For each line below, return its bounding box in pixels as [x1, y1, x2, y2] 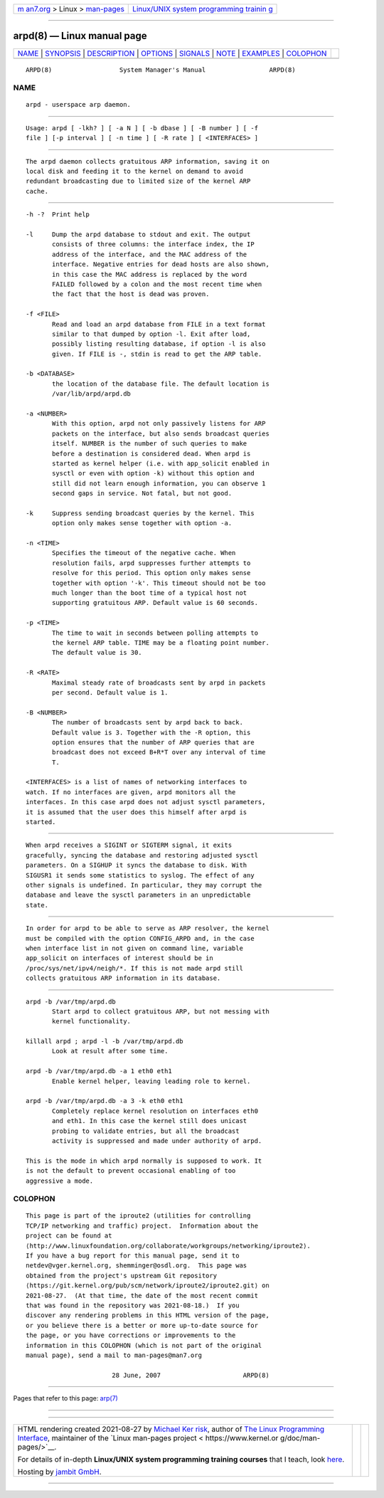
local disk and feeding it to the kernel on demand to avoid [26, 167, 243, 176]
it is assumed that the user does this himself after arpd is [26, 808, 247, 816]
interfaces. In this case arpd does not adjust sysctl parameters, [26, 798, 266, 806]
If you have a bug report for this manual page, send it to [26, 1252, 240, 1260]
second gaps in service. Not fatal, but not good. [52, 490, 233, 497]
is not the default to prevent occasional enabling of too [26, 1167, 236, 1175]
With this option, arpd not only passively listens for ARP [52, 420, 266, 428]
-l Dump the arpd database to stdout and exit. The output [26, 230, 251, 238]
